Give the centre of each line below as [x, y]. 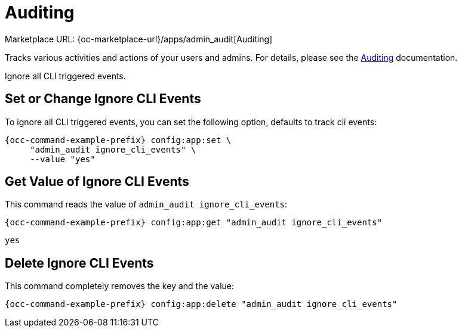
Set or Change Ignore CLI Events [103, 99]
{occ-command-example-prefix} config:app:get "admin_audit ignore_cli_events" [194, 223]
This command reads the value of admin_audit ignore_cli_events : [146, 204]
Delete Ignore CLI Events [79, 263]
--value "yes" [63, 159]
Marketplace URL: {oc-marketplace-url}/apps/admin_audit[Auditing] [139, 39]
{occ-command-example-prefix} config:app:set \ [118, 140]
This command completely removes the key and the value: [120, 286]
